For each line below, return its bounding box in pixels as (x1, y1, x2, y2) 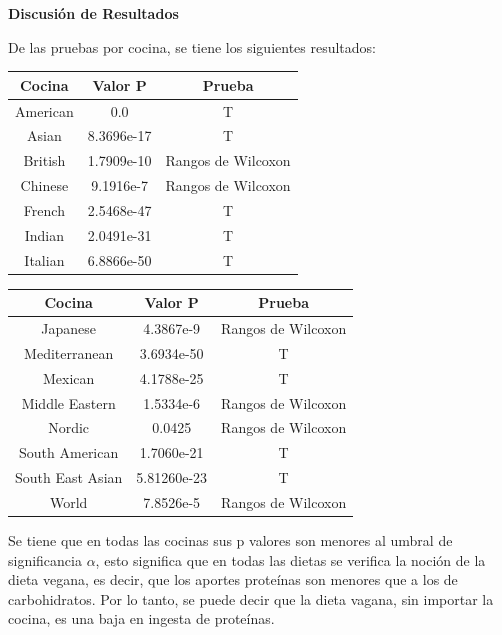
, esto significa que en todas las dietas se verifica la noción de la (95, 549, 486, 570)
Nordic (48, 417, 90, 438)
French (23, 199, 65, 220)
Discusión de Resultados (8, 3, 179, 23)
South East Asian (15, 467, 123, 488)
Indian (24, 224, 65, 245)
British (23, 150, 66, 171)
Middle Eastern (21, 392, 116, 413)
